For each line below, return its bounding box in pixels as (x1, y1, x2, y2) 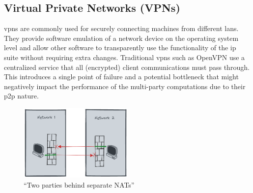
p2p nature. (4, 91, 39, 101)
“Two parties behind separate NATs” (24, 179, 135, 190)
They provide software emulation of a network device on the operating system (4, 32, 239, 43)
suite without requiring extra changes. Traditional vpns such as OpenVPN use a (4, 52, 245, 62)
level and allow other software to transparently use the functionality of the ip (4, 42, 236, 53)
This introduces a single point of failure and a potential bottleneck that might (4, 71, 239, 82)
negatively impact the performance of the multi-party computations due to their (4, 81, 246, 91)
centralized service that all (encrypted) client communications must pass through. (4, 62, 250, 72)
